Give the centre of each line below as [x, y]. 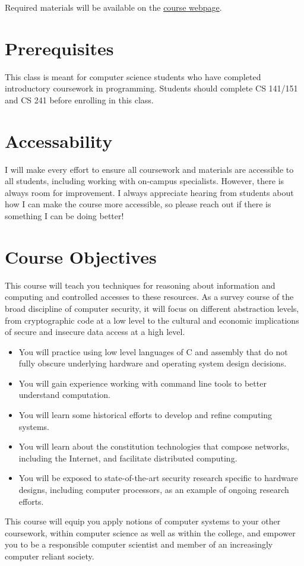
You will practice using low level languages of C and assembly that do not [153, 351]
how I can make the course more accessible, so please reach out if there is [138, 204]
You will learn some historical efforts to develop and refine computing [145, 415]
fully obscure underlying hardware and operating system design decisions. [153, 363]
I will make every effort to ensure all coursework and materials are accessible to [149, 169]
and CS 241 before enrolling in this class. [79, 99]
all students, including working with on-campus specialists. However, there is [145, 181]
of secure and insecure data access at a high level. [95, 332]
